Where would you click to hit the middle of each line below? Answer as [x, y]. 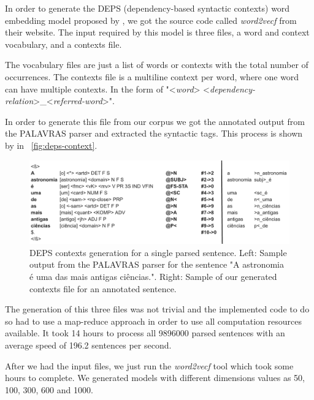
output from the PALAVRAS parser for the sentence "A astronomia [157, 264]
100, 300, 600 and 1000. [49, 389]
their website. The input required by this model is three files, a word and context [157, 32]
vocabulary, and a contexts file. [63, 44]
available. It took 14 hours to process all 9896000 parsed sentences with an [145, 333]
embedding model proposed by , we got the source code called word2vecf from [151, 20]
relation [19, 101]
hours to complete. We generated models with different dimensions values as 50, [155, 378]
